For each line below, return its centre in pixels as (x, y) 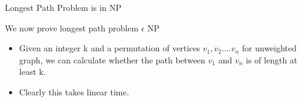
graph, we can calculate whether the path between (112, 59)
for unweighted (269, 48)
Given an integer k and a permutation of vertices (110, 48)
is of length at (272, 59)
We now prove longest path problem (72, 27)
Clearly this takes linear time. (74, 91)
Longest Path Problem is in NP (63, 7)
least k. (32, 72)
